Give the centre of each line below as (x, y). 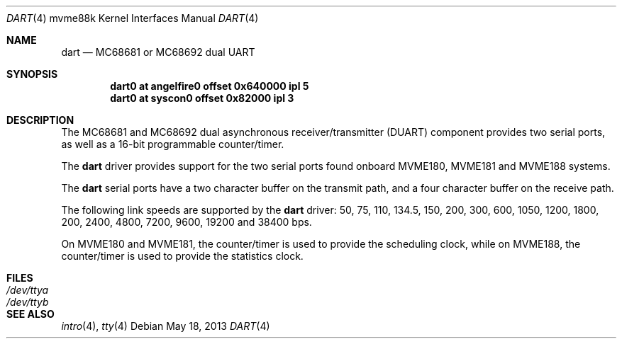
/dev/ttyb (28, 302)
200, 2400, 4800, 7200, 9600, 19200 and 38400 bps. (187, 222)
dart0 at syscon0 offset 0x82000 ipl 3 (202, 98)
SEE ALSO (30, 314)
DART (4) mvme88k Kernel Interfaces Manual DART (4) (133, 18)
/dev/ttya (28, 290)
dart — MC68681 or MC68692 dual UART (158, 52)
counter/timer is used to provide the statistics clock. (182, 256)
